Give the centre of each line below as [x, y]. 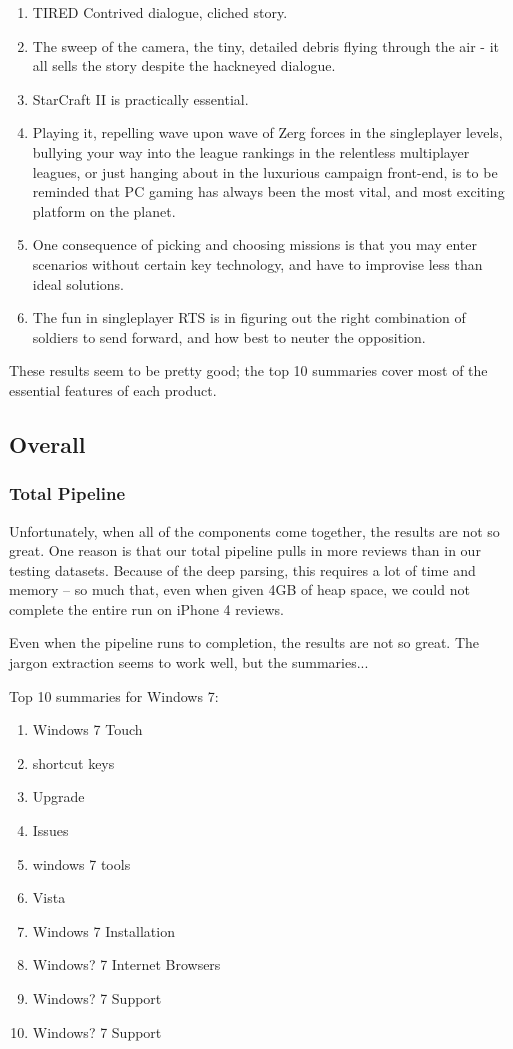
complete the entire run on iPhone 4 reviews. [146, 608]
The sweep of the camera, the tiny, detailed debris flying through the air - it [265, 45]
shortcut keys [73, 762]
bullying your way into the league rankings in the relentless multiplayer [251, 151]
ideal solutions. [78, 283]
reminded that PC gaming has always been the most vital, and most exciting [268, 191]
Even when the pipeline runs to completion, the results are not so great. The [244, 642]
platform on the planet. [104, 210]
